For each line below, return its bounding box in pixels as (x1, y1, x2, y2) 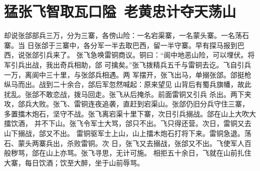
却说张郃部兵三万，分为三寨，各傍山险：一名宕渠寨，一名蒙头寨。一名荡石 (4, 30, 249, 40)
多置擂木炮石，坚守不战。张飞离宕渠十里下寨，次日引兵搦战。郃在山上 (4, 108, 235, 118)
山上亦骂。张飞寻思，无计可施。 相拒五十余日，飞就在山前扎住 (45, 147, 251, 158)
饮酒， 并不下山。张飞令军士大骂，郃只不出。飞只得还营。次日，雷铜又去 (10, 118, 251, 128)
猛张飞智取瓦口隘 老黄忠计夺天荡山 (4, 1, 236, 21)
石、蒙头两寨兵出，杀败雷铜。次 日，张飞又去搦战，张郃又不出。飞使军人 (4, 137, 244, 148)
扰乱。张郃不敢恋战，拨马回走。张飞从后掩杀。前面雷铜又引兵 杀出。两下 (4, 88, 244, 99)
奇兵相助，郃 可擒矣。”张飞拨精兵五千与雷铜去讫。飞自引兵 (59, 59, 251, 69)
